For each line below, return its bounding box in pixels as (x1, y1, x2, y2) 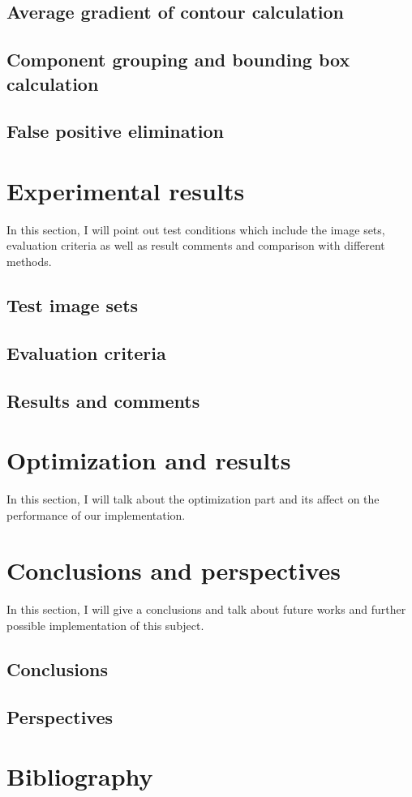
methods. (6, 253, 52, 270)
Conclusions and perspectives (6, 554, 341, 587)
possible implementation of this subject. (6, 617, 204, 634)
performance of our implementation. (6, 506, 186, 523)
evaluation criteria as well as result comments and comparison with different (6, 237, 385, 254)
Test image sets (6, 293, 139, 318)
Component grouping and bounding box (6, 47, 350, 72)
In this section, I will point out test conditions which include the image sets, (6, 221, 385, 238)
